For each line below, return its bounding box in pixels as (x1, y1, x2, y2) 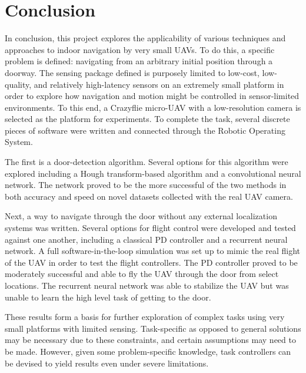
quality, (5, 78, 32, 90)
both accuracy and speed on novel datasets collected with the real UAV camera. (5, 190, 293, 202)
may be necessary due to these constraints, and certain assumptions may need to (5, 334, 296, 346)
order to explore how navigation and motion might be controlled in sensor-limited (5, 90, 300, 102)
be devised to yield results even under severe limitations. (5, 357, 209, 369)
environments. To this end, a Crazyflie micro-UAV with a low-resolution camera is (5, 101, 301, 113)
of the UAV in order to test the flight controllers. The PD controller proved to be (5, 256, 298, 268)
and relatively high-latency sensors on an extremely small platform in (34, 78, 284, 90)
